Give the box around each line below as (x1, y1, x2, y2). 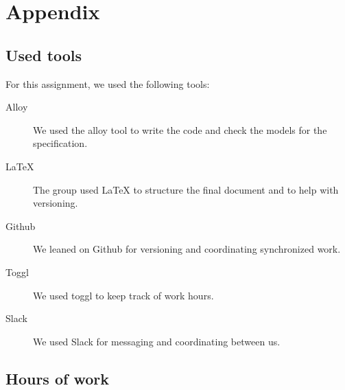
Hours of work (5, 367, 109, 389)
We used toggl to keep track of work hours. (33, 288, 214, 302)
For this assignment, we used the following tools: (5, 76, 210, 91)
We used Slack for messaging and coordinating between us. (33, 334, 281, 348)
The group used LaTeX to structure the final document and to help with (33, 182, 339, 196)
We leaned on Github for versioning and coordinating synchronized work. (33, 242, 341, 256)
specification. (33, 136, 88, 150)
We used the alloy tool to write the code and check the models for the (33, 122, 327, 137)
